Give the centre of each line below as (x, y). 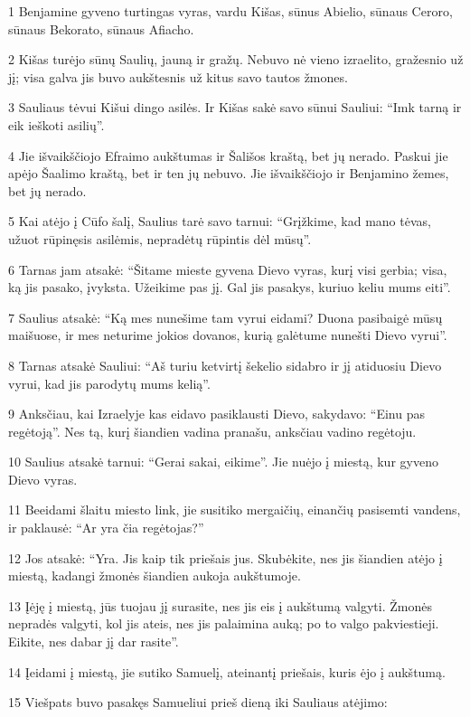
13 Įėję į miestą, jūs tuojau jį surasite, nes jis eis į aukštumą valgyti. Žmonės (220, 605)
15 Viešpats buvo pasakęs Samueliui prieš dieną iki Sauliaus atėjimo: (198, 702)
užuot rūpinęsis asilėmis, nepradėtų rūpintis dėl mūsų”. (160, 238)
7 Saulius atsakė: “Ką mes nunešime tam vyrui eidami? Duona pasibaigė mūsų (226, 317)
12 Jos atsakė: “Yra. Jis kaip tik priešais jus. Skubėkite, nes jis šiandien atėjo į (226, 557)
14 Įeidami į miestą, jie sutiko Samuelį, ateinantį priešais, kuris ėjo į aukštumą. (227, 671)
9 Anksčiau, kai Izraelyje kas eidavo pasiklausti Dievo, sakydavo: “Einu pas (216, 414)
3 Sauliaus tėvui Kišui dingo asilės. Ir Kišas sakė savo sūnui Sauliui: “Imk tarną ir (235, 107)
